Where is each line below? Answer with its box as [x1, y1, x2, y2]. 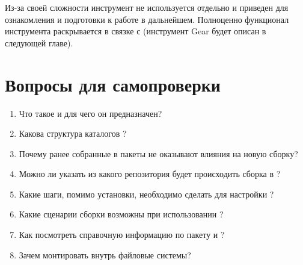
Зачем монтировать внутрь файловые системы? [19, 248, 191, 261]
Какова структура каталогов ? [19, 127, 127, 140]
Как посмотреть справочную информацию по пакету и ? [19, 228, 225, 241]
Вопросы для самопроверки [5, 72, 221, 96]
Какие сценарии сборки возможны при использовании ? [19, 208, 224, 220]
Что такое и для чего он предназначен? [19, 107, 162, 119]
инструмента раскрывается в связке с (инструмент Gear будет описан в [5, 25, 266, 37]
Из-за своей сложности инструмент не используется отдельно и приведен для [5, 1, 289, 13]
